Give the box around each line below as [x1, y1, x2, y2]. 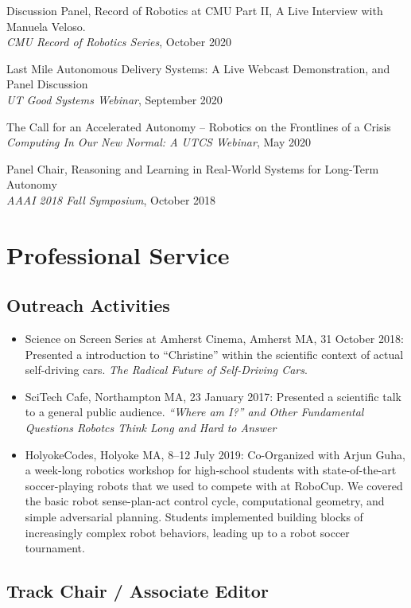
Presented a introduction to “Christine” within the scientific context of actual [25, 345, 404, 362]
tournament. [25, 540, 85, 556]
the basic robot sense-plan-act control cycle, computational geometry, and [25, 493, 385, 509]
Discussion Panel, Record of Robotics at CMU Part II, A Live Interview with [6, 2, 383, 18]
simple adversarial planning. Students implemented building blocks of [25, 509, 363, 525]
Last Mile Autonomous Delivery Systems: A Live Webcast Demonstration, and [6, 60, 390, 76]
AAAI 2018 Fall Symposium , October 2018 [6, 191, 216, 208]
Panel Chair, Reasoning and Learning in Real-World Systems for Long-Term [6, 160, 379, 177]
